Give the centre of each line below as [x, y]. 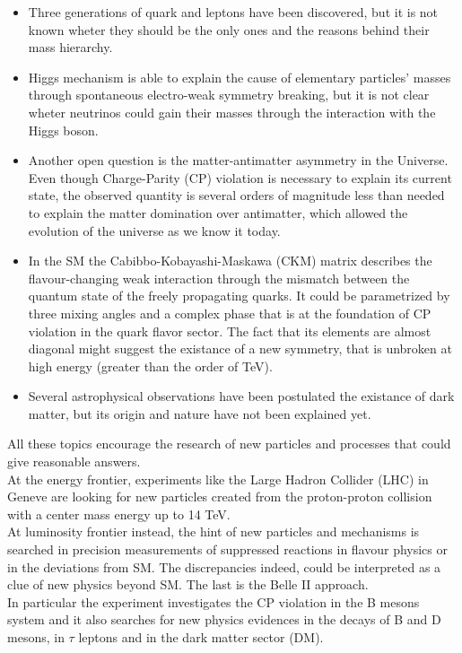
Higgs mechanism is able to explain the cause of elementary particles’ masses [240, 77]
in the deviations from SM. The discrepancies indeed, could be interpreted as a [224, 566]
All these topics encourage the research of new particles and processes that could [229, 444]
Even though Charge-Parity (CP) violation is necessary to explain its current [240, 177]
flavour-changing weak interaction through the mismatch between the [219, 278]
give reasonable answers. [74, 461]
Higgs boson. [63, 130]
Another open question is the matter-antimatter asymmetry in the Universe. [238, 160]
